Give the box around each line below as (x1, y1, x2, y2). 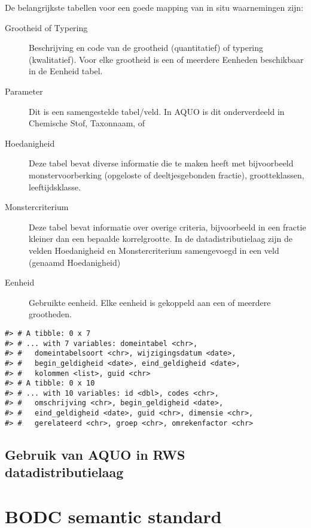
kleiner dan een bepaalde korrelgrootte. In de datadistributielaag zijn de (29, 232, 292, 245)
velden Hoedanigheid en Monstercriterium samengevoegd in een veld (29, 244, 279, 256)
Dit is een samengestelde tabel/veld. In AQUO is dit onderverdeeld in (29, 105, 285, 117)
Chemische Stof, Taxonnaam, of (29, 117, 145, 129)
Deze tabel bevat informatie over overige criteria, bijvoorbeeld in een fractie (29, 220, 306, 233)
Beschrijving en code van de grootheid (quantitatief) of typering (29, 41, 264, 54)
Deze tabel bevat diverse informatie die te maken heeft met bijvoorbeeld (29, 157, 294, 169)
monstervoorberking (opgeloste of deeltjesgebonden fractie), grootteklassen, (29, 168, 304, 181)
